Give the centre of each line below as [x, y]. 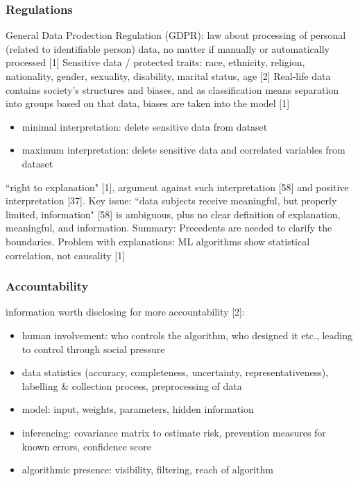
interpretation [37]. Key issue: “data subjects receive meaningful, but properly [171, 201]
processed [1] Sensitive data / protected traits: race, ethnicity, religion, [155, 62]
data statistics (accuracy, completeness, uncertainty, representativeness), [175, 372]
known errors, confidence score [86, 446]
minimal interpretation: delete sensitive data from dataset [145, 126]
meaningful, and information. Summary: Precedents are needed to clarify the [169, 228]
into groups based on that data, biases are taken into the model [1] [148, 103]
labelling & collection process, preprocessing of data [132, 385]
